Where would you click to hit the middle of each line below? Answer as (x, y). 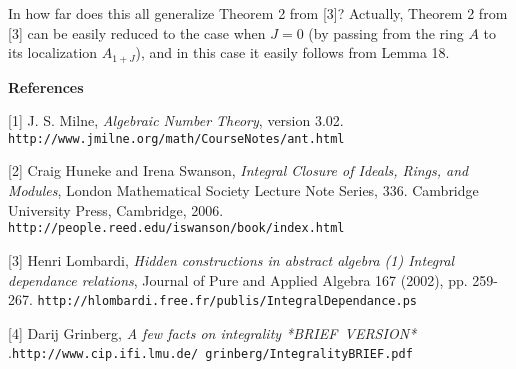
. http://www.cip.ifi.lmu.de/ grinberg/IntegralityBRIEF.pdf (210, 352)
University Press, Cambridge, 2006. (116, 209)
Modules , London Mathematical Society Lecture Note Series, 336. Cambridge (243, 190)
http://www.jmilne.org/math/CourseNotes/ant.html (176, 138)
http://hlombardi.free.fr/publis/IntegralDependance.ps (227, 301)
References (46, 86)
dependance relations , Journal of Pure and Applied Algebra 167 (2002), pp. (238, 279)
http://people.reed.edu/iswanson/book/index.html (176, 228)
